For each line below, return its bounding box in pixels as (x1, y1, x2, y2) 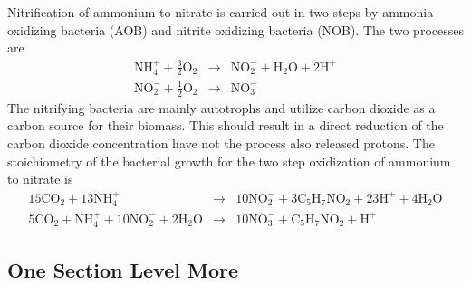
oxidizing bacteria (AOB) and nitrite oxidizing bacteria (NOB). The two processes (7, 20, 464, 39)
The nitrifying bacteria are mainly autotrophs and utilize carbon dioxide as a (7, 98, 436, 117)
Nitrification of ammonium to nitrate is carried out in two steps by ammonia (7, 3, 434, 21)
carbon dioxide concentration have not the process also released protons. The (7, 134, 435, 153)
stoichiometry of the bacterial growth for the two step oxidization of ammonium (7, 151, 451, 170)
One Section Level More (7, 255, 239, 283)
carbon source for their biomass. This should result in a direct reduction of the (7, 116, 444, 135)
